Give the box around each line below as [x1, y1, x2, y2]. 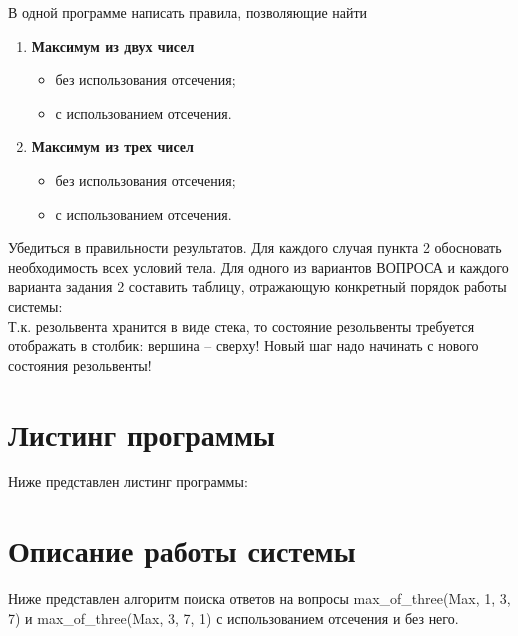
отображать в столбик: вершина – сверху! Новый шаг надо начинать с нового [8, 335, 479, 356]
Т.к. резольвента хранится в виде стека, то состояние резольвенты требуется [8, 315, 475, 336]
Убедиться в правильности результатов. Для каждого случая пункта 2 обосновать [8, 237, 502, 258]
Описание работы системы [8, 530, 356, 571]
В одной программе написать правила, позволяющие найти [8, 2, 368, 22]
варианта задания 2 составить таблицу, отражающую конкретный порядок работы [8, 276, 507, 297]
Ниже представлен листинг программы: [8, 471, 248, 492]
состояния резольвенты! [8, 354, 152, 375]
